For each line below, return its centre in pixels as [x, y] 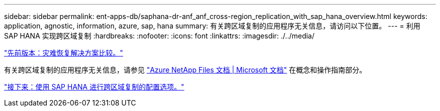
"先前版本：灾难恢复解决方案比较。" [64, 53]
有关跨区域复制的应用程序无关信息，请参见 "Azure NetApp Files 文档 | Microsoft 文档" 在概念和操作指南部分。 [185, 70]
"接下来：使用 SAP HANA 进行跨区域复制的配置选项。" [94, 87]
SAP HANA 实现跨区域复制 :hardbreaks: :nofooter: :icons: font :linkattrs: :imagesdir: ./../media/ [159, 36]
